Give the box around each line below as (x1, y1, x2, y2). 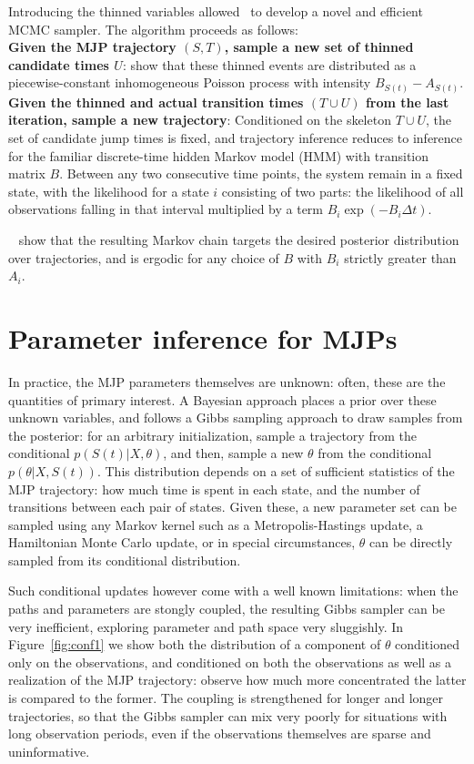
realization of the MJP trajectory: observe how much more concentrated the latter (8, 670, 467, 689)
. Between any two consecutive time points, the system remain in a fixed (59, 164, 463, 183)
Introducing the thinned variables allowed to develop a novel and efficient (8, 2, 423, 20)
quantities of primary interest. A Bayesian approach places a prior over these (8, 390, 437, 409)
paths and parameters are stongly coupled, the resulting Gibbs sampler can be (8, 599, 445, 618)
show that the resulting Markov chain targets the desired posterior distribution (18, 230, 459, 250)
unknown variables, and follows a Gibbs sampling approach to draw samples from (8, 408, 463, 427)
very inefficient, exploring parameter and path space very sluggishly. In (8, 616, 404, 636)
